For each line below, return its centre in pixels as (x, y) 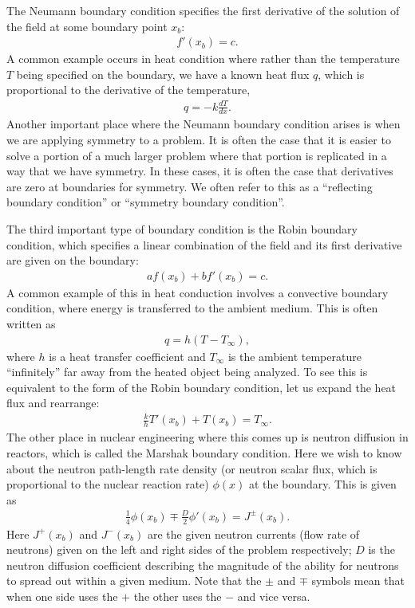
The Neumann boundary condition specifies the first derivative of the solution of (203, 10)
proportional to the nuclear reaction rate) (108, 484)
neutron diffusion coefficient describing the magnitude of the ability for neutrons (203, 565)
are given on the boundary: (73, 260)
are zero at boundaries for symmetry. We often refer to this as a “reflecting (190, 186)
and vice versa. (274, 596)
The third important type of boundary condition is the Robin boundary (182, 228)
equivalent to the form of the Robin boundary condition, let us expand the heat (202, 387)
